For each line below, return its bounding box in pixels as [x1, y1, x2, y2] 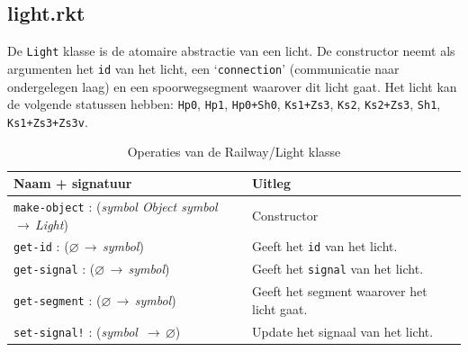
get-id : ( [13, 237, 69, 256]
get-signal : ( [13, 259, 95, 278]
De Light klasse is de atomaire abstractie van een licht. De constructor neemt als [7, 41, 455, 60]
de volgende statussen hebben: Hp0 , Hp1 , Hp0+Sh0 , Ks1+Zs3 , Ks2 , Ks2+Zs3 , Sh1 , [7, 95, 441, 113]
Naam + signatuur [13, 174, 132, 193]
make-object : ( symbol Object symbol [13, 196, 218, 215]
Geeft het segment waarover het [251, 282, 427, 301]
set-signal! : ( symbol [13, 321, 138, 340]
